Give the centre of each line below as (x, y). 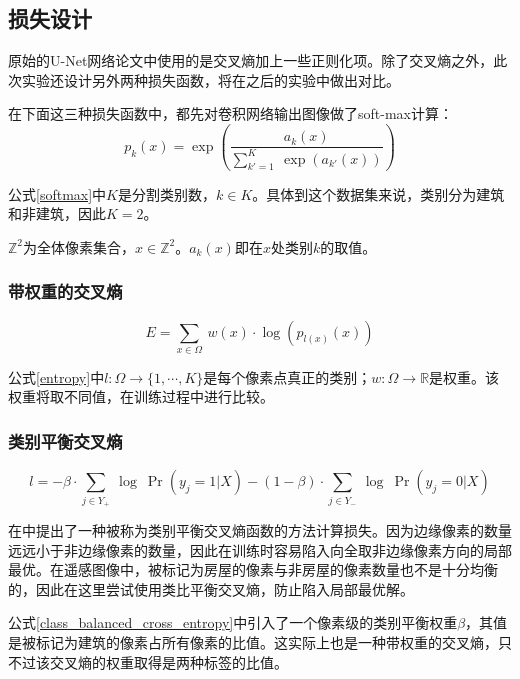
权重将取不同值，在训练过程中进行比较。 (141, 396)
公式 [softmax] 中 (57, 193)
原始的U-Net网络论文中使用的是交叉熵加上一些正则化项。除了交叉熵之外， (251, 60)
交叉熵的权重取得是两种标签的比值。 (168, 661)
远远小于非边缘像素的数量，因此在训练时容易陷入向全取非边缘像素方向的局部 (260, 549)
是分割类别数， (166, 193)
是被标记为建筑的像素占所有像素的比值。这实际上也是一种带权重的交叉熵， (253, 641)
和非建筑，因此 (57, 213)
